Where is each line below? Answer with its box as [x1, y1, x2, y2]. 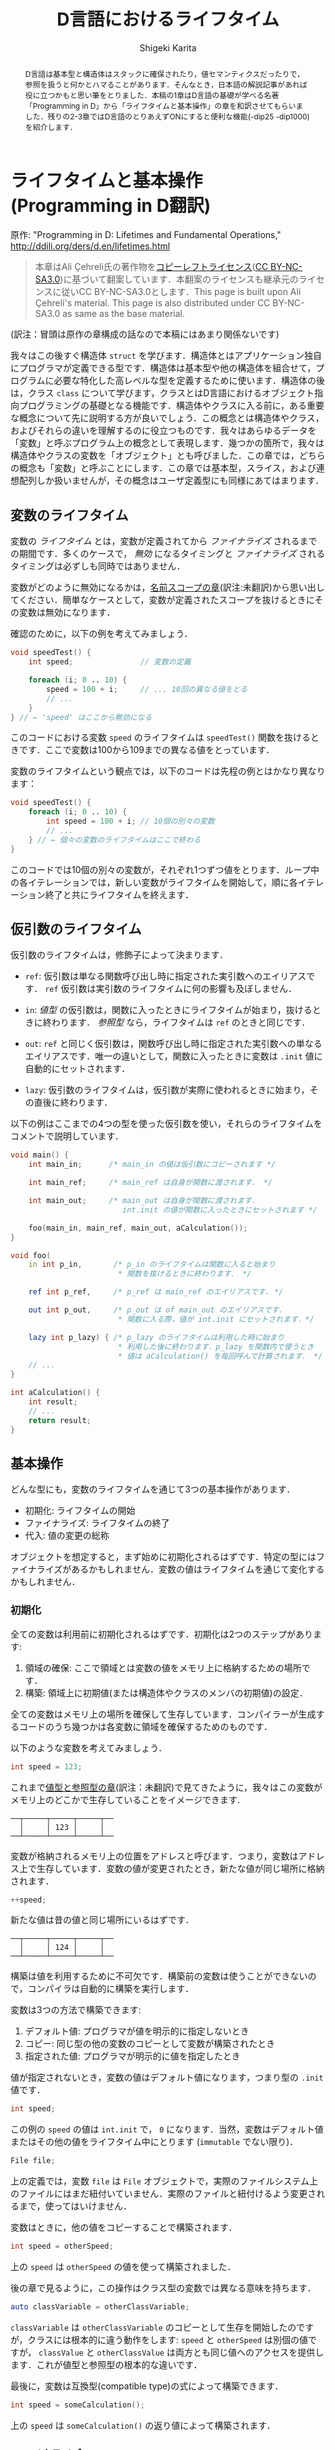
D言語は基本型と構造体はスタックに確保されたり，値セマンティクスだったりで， [24, 68, 305, 79]
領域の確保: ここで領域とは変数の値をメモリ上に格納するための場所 [24, 1661, 302, 1674]
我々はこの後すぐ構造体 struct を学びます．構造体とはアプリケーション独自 [10, 350, 322, 362]
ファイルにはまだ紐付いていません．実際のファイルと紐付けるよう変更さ [18, 2188, 317, 2200]
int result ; [28, 1397, 78, 1407]
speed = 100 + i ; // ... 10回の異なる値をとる [46, 684, 248, 694]
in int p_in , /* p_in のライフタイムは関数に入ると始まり [28, 1260, 276, 1270]
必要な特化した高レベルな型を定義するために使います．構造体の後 [53, 375, 326, 387]
